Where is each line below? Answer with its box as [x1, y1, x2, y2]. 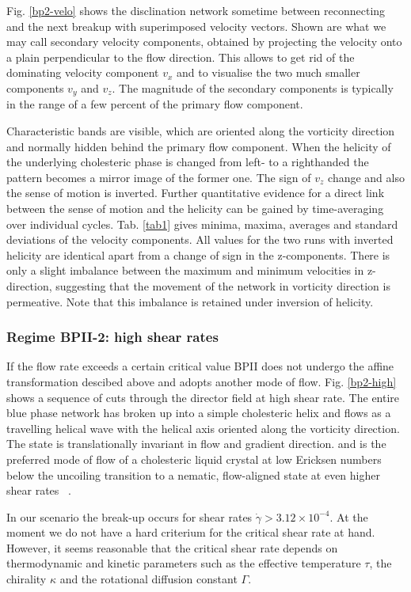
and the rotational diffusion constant [59, 571, 238, 587]
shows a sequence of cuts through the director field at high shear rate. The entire [6, 389, 400, 405]
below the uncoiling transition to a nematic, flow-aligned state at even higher [6, 466, 380, 483]
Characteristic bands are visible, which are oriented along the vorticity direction [6, 123, 395, 139]
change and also [328, 169, 405, 185]
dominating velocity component [6, 64, 159, 81]
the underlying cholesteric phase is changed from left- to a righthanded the [6, 154, 369, 170]
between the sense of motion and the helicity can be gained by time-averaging [6, 199, 384, 216]
